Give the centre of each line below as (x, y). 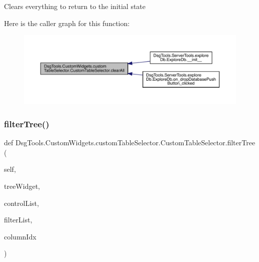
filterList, (18, 220)
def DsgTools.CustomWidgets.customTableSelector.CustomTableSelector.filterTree (130, 143)
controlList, (21, 203)
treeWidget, (22, 186)
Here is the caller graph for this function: (67, 23)
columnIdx (20, 236)
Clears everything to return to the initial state (75, 6)
